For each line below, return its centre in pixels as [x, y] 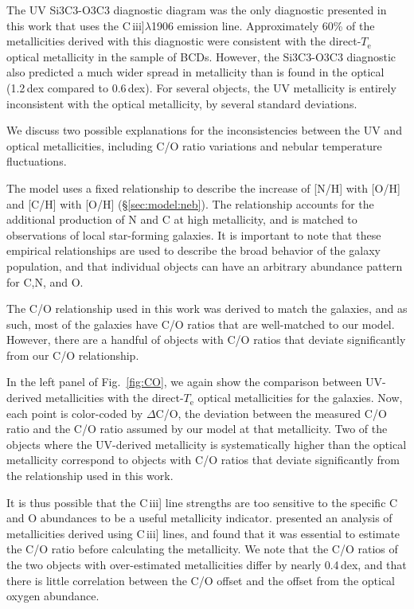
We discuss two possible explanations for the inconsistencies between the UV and [204, 130]
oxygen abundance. [53, 596]
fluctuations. [37, 161]
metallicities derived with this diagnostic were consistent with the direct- [184, 41]
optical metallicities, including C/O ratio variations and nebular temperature [194, 145]
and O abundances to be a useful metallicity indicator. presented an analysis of [199, 518]
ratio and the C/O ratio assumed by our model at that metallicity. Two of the [197, 429]
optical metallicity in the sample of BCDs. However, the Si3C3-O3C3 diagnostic [201, 56]
